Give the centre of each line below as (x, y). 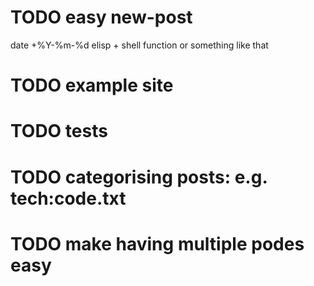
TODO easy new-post (101, 17)
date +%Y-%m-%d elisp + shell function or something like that (139, 45)
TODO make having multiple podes (157, 243)
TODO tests (59, 131)
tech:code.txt (68, 198)
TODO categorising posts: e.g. (139, 177)
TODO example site (92, 85)
